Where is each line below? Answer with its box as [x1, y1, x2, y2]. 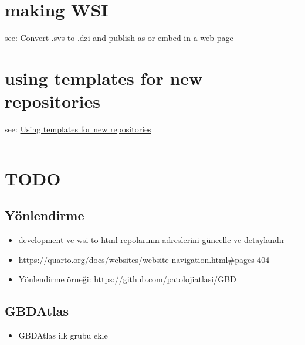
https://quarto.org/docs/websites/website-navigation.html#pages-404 [18, 253, 270, 265]
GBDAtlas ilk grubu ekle [18, 329, 108, 341]
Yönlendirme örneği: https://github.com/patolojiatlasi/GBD [18, 273, 236, 285]
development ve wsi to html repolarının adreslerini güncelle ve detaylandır [18, 234, 285, 246]
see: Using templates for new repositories [5, 123, 151, 135]
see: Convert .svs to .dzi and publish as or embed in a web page [5, 32, 233, 44]
